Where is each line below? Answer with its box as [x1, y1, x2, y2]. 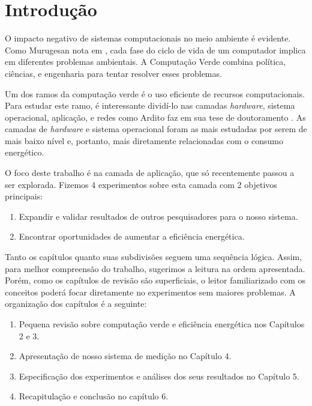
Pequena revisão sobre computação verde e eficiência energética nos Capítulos [19, 318, 305, 330]
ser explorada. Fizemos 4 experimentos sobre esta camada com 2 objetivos [5, 178, 277, 190]
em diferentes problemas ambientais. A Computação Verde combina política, [5, 55, 286, 68]
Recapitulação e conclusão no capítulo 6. [19, 390, 169, 402]
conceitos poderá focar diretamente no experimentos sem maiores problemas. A [5, 285, 296, 298]
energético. [5, 146, 44, 159]
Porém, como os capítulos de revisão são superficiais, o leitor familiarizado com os [5, 274, 305, 286]
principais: [5, 190, 43, 202]
